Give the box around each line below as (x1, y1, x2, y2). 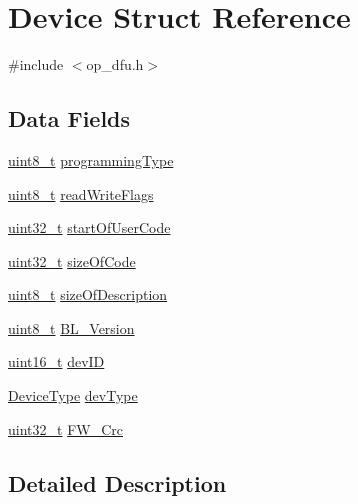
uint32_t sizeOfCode (8, 250, 136, 271)
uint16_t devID (8, 351, 105, 372)
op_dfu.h (86, 54, 144, 75)
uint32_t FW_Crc (8, 418, 123, 439)
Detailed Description (8, 467, 227, 498)
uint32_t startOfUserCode (8, 217, 171, 238)
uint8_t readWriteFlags (8, 183, 154, 204)
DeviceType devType (8, 385, 138, 406)
